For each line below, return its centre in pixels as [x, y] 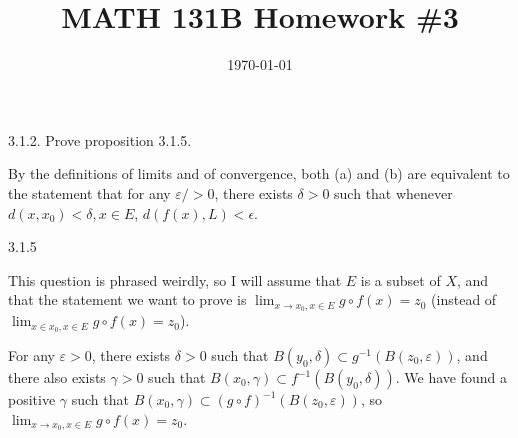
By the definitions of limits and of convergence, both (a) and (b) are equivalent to [259, 173]
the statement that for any [89, 192]
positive [32, 399]
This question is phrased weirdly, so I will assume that [175, 279]
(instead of [464, 299]
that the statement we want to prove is [127, 299]
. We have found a [451, 377]
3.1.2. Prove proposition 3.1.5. [100, 139]
